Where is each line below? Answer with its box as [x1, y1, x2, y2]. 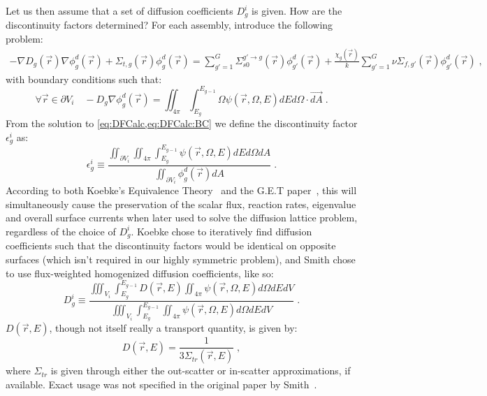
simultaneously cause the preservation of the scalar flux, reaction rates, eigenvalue [6, 196, 356, 211]
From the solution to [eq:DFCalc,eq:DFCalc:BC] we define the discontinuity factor [6, 116, 358, 131]
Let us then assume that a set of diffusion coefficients [6, 3, 233, 17]
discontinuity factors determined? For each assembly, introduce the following [6, 17, 333, 32]
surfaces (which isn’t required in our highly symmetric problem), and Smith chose [6, 251, 356, 266]
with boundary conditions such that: [6, 71, 162, 86]
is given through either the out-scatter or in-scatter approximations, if [50, 363, 351, 378]
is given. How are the [252, 3, 342, 17]
